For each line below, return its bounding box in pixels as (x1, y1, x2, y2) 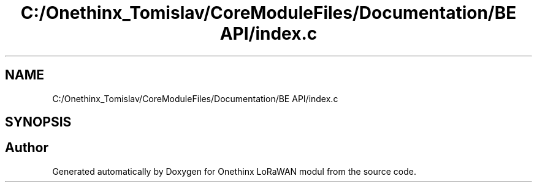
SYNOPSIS (5, 114, 72, 130)
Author (5, 140, 48, 156)
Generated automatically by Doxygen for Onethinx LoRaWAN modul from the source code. (52, 166, 417, 177)
